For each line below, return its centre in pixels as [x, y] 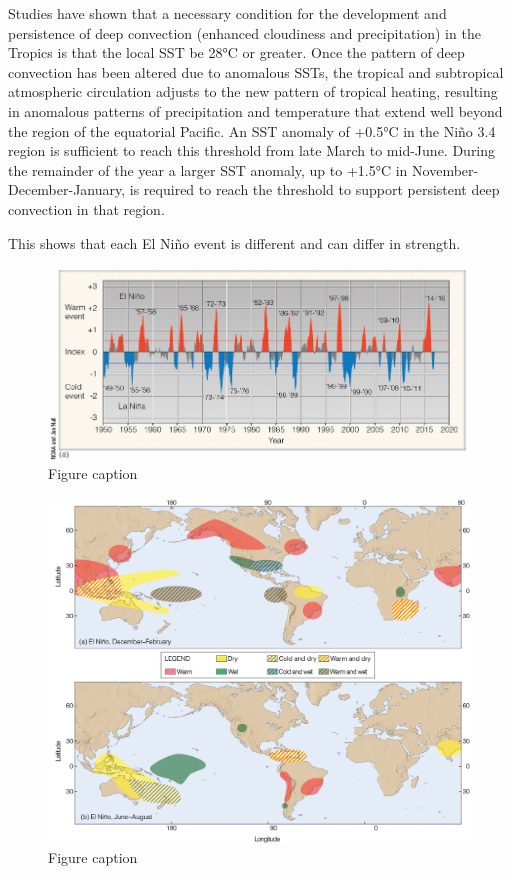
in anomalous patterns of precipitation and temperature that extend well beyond [255, 110]
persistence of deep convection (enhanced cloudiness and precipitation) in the [244, 32]
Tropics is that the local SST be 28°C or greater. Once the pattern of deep [236, 52]
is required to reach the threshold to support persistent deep [314, 189]
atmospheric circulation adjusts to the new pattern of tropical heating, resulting [253, 91]
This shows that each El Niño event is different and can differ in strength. [234, 242]
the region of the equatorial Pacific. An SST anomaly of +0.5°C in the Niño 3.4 [252, 130]
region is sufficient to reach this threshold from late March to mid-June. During [252, 150]
